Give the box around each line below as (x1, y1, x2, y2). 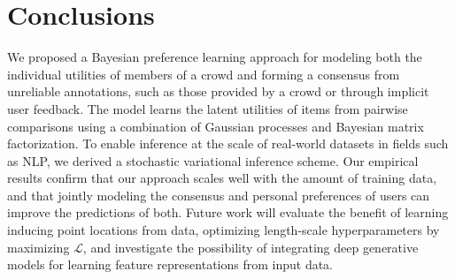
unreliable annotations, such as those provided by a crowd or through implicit (7, 82, 429, 101)
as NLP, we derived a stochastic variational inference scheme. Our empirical (7, 151, 419, 170)
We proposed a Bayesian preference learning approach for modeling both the (7, 48, 422, 66)
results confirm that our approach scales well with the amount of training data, (7, 169, 437, 187)
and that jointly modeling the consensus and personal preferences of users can (7, 185, 430, 204)
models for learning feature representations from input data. (7, 255, 334, 274)
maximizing (7, 238, 70, 256)
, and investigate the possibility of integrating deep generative (82, 238, 419, 256)
